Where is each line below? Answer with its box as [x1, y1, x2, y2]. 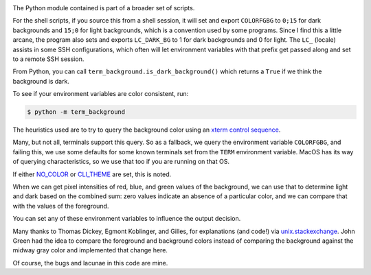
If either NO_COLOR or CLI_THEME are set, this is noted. [12, 170, 172, 178]
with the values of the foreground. [12, 202, 109, 210]
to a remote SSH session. [12, 55, 85, 63]
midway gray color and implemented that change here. [12, 246, 168, 254]
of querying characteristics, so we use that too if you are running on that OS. [12, 158, 230, 166]
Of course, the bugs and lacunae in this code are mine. [12, 259, 168, 267]
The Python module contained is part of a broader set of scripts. [12, 4, 195, 12]
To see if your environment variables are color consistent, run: [12, 90, 189, 98]
